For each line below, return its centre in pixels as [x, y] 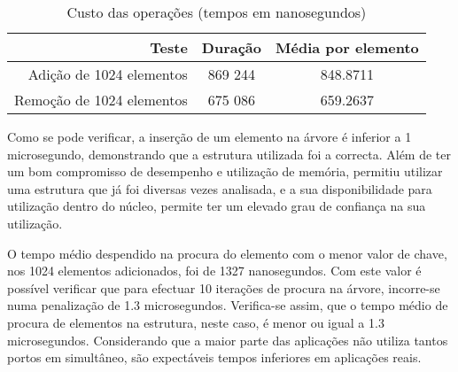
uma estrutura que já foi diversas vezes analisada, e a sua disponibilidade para [220, 188]
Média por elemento [347, 47]
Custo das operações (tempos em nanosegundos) [217, 12]
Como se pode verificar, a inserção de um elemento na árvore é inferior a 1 [210, 136]
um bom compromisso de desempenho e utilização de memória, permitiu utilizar [225, 171]
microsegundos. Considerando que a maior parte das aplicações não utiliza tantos [228, 340]
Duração [231, 47]
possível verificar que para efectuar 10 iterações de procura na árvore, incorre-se [224, 287]
